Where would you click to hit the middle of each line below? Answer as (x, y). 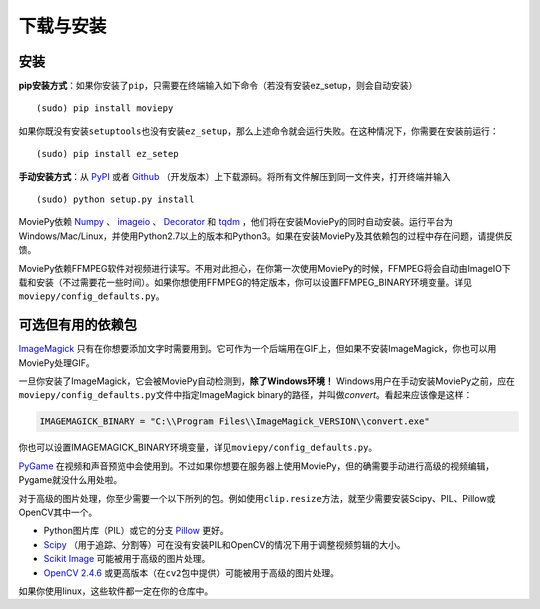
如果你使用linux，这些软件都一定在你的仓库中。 (116, 591)
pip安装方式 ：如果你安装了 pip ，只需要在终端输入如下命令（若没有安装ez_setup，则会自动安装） (218, 86)
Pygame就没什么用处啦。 (70, 480)
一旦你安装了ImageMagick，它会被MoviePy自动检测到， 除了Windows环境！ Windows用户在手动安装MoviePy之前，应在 (266, 381)
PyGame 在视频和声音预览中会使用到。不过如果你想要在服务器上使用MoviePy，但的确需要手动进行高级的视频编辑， (256, 466)
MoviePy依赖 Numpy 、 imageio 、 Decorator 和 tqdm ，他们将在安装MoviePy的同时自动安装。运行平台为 (236, 222)
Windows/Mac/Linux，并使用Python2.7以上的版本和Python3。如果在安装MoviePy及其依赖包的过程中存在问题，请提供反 (266, 236)
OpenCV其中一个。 (58, 512)
